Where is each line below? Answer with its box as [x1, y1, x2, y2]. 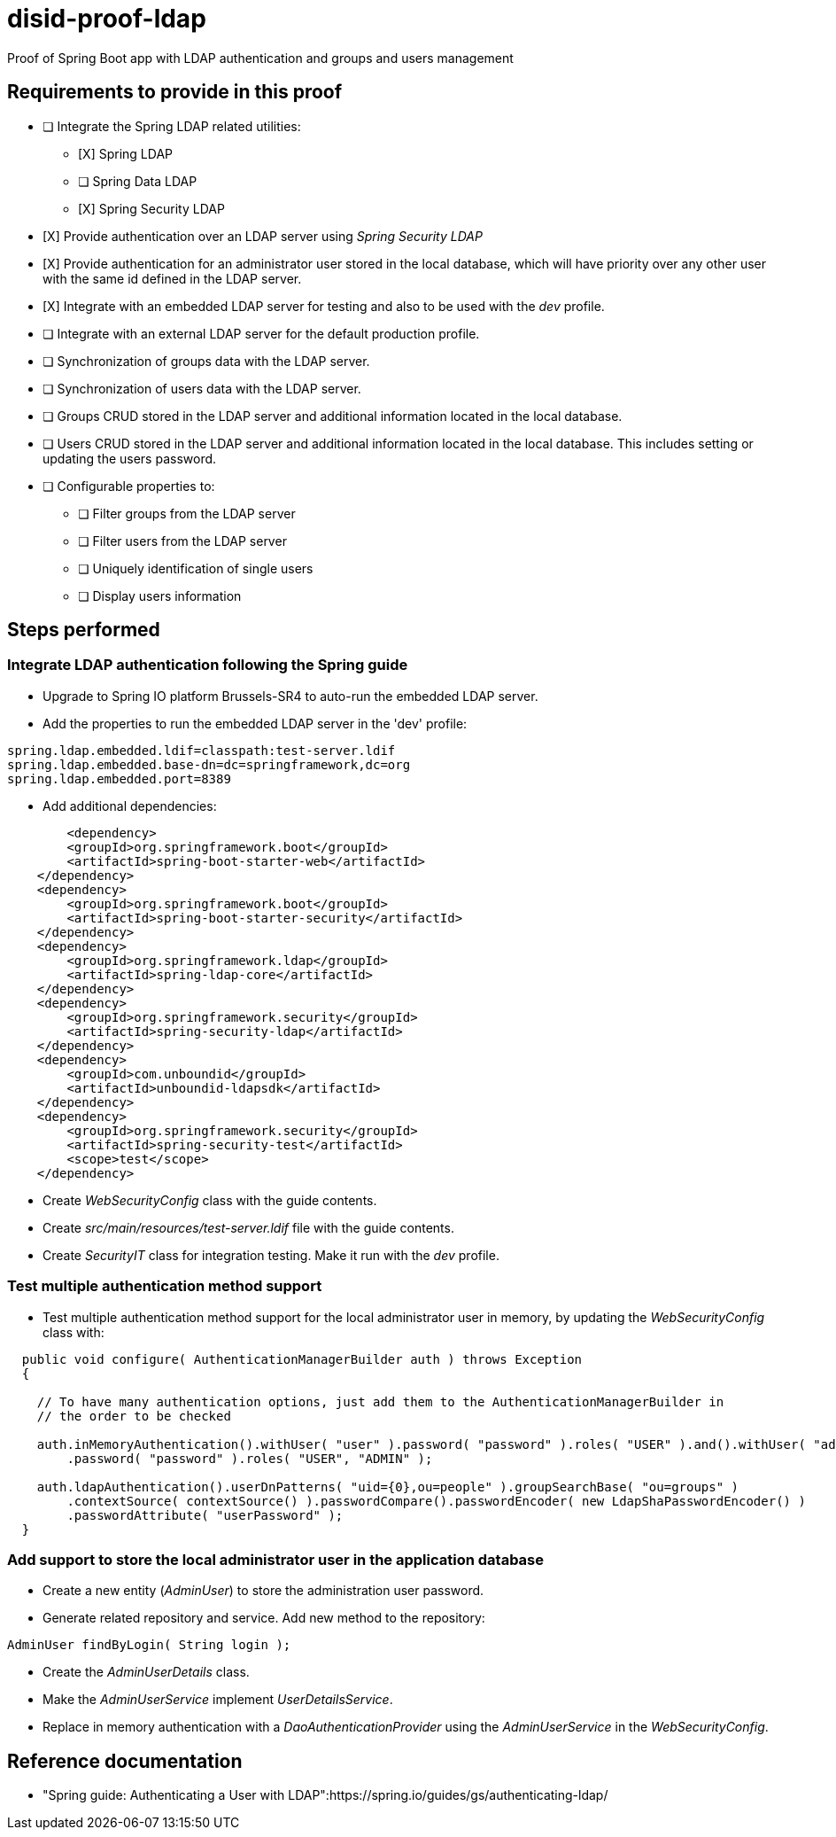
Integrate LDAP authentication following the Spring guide [7, 656, 408, 674]
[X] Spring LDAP [78, 145, 173, 161]
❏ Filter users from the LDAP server [78, 533, 287, 549]
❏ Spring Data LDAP [78, 173, 197, 189]
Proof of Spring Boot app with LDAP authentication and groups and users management [7, 50, 514, 66]
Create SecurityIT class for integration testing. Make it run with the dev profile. [43, 1247, 499, 1263]
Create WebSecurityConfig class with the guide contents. [43, 1192, 377, 1208]
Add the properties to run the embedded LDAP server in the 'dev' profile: [43, 715, 468, 731]
